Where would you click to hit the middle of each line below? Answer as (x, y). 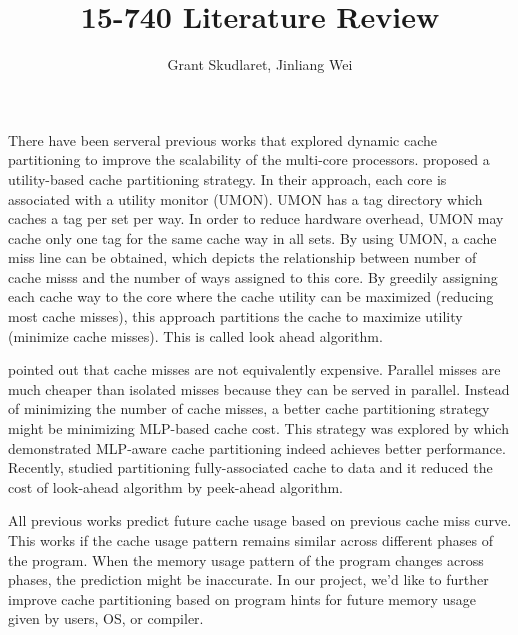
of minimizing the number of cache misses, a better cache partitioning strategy (249, 408)
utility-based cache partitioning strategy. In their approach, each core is (227, 178)
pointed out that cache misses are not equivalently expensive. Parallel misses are (254, 369)
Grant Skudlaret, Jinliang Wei (260, 64)
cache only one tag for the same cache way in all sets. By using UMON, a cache (252, 237)
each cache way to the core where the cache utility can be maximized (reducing (251, 296)
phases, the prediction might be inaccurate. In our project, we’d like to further (248, 579)
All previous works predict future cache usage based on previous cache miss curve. (260, 520)
